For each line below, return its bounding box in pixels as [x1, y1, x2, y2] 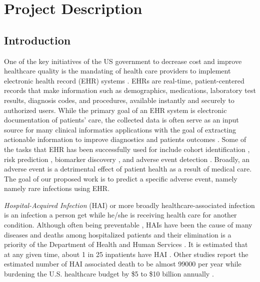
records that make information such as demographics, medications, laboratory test [4, 85, 256, 95]
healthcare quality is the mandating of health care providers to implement [4, 65, 231, 76]
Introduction [4, 32, 71, 47]
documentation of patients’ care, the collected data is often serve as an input [4, 114, 239, 125]
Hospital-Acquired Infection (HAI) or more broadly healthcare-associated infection [4, 199, 255, 210]
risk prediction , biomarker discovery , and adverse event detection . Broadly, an [4, 153, 250, 164]
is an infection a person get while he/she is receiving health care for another [4, 209, 237, 220]
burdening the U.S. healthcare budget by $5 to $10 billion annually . [4, 268, 214, 279]
